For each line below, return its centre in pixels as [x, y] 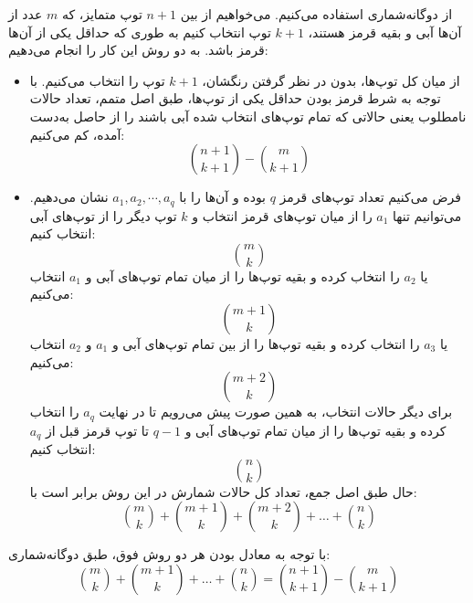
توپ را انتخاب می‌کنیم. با [97, 80]
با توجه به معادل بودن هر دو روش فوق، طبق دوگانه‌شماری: [169, 554]
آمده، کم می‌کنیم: [77, 134]
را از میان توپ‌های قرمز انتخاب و [282, 215]
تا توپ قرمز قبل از [97, 430]
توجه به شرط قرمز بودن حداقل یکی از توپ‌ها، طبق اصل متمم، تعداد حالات [235, 98]
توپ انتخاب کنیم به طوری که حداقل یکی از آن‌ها [140, 32]
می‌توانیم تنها [427, 215]
